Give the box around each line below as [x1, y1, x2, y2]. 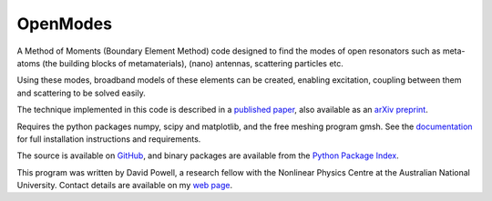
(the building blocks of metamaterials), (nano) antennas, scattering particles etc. [42, 57, 343, 68]
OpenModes [16, 14, 113, 34]
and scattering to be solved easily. [16, 87, 146, 98]
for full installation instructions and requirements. [16, 133, 201, 145]
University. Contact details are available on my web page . [16, 180, 232, 191]
